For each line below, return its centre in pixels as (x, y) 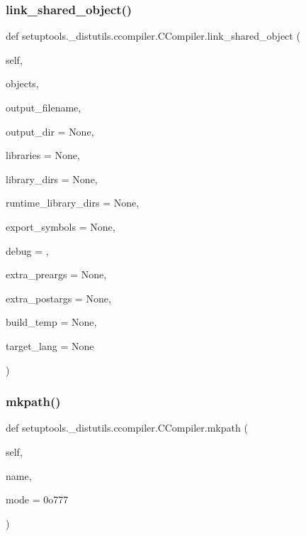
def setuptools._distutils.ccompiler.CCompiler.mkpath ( (127, 428)
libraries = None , (43, 155)
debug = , (27, 250)
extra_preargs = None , (56, 274)
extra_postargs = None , (58, 298)
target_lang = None (50, 345)
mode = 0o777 (37, 499)
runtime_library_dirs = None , (73, 203)
